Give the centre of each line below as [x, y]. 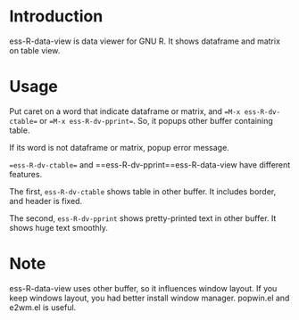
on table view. [35, 50]
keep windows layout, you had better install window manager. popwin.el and [149, 298]
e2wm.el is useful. [43, 307]
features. [26, 174]
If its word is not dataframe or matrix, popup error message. [119, 147]
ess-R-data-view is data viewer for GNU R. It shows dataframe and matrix [145, 41]
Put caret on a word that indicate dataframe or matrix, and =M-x [125, 111]
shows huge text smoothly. [59, 227]
